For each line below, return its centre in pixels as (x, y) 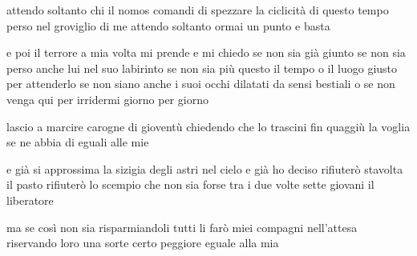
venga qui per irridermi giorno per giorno (107, 99)
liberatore (30, 200)
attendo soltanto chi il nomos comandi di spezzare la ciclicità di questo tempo (198, 10)
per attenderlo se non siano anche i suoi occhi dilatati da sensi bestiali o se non (201, 84)
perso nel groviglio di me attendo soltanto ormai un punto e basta (168, 25)
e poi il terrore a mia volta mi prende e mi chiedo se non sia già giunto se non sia (206, 52)
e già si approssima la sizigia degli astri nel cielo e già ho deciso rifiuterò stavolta (205, 168)
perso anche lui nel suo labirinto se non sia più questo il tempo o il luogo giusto (202, 68)
